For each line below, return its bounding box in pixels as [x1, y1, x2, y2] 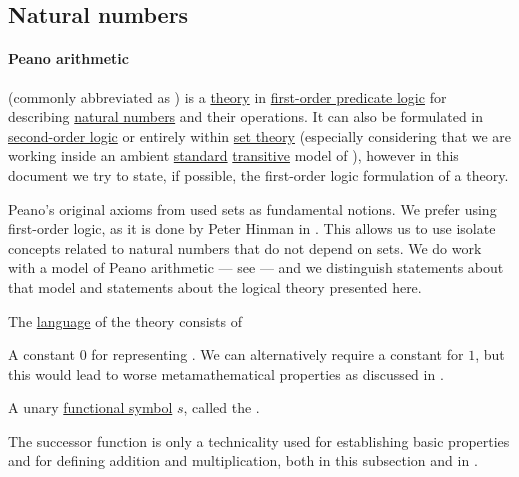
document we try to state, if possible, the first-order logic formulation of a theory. [8, 164, 509, 185]
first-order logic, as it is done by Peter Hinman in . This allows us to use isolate [8, 218, 496, 239]
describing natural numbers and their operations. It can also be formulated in [8, 106, 484, 127]
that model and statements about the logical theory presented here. [8, 276, 422, 297]
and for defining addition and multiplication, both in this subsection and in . [8, 450, 478, 471]
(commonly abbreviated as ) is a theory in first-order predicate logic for [8, 86, 447, 107]
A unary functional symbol [8, 397, 173, 418]
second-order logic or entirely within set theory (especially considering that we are [8, 125, 512, 146]
